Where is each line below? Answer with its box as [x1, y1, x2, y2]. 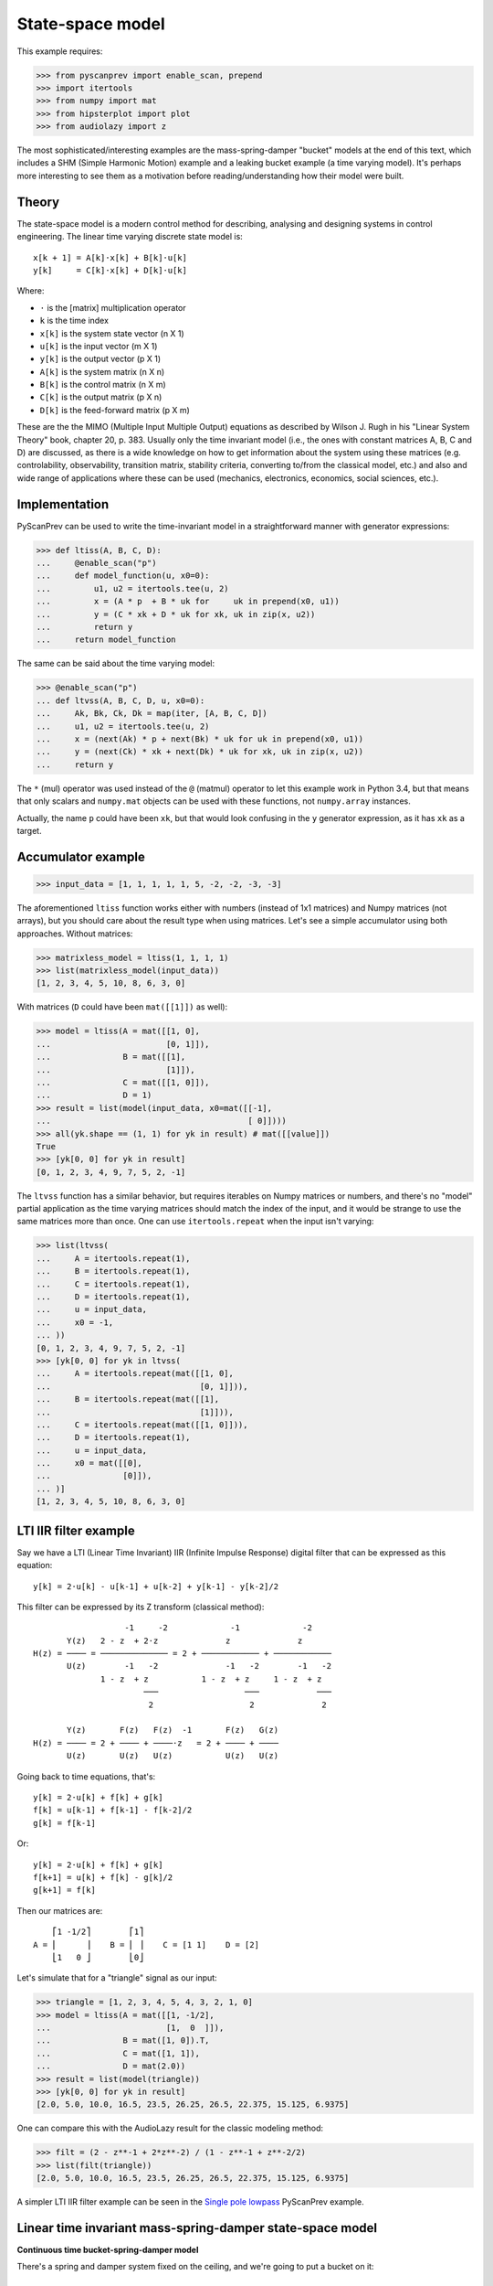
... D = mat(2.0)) [36, 2061, 186, 2071]
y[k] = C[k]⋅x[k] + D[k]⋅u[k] [33, 265, 187, 275]
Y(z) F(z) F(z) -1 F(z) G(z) [67, 1725, 278, 1736]
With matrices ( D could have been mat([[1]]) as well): [16, 1001, 228, 1012]
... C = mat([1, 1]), [36, 2048, 201, 2058]
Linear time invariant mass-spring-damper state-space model [16, 2220, 378, 2236]
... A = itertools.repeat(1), [36, 1253, 191, 1264]
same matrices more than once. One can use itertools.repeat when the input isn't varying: [16, 1216, 374, 1227]
